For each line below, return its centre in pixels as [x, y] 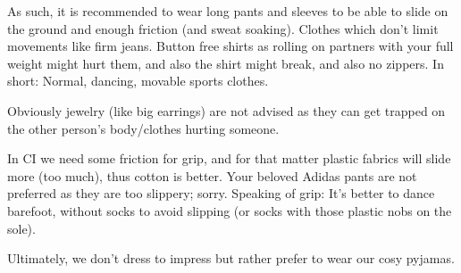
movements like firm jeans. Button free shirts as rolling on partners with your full [230, 46]
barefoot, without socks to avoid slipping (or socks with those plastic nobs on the [230, 210]
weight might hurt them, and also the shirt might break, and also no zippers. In [226, 63]
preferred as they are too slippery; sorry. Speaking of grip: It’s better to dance [221, 193]
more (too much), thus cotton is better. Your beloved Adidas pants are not [212, 175]
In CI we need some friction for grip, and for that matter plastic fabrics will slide [229, 158]
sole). [21, 228]
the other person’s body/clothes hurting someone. [143, 128]
